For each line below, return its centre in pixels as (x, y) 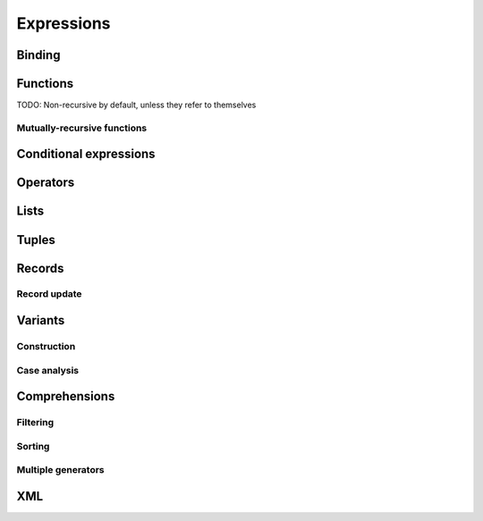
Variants (41, 320)
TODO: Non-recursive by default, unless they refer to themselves (136, 105)
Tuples (36, 240)
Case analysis (48, 370)
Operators (46, 183)
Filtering (35, 423)
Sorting (33, 446)
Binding (38, 55)
